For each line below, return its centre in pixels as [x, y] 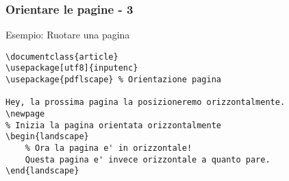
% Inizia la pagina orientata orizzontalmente [113, 125]
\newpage [25, 114]
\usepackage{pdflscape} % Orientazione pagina [113, 80]
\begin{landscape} [47, 137]
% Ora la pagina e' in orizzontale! [109, 148]
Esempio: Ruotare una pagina [68, 35]
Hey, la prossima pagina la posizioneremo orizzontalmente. [146, 102]
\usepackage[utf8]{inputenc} [72, 68]
